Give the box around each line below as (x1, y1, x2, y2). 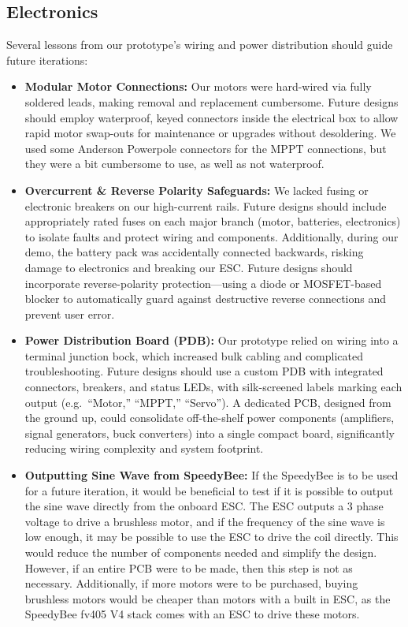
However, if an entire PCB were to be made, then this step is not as (24, 559, 353, 576)
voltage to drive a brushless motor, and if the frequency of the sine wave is (24, 513, 385, 529)
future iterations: (6, 51, 88, 68)
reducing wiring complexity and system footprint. (24, 440, 264, 457)
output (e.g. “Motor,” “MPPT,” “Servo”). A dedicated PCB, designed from (24, 394, 391, 410)
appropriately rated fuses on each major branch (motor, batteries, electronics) (24, 213, 401, 230)
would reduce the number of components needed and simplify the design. (24, 544, 377, 561)
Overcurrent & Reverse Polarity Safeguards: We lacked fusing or (24, 181, 369, 198)
